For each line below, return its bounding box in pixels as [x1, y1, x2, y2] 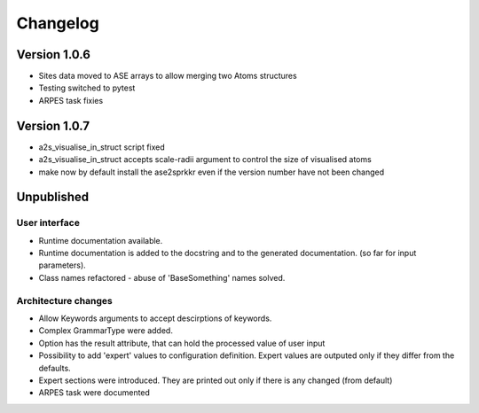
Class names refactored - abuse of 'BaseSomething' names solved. [38, 272, 286, 283]
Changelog [16, 13, 99, 33]
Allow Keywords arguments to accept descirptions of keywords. [38, 313, 272, 323]
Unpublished [16, 190, 89, 205]
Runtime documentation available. [38, 235, 163, 245]
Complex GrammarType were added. [38, 325, 173, 336]
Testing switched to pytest [38, 82, 136, 93]
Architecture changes [16, 294, 113, 307]
